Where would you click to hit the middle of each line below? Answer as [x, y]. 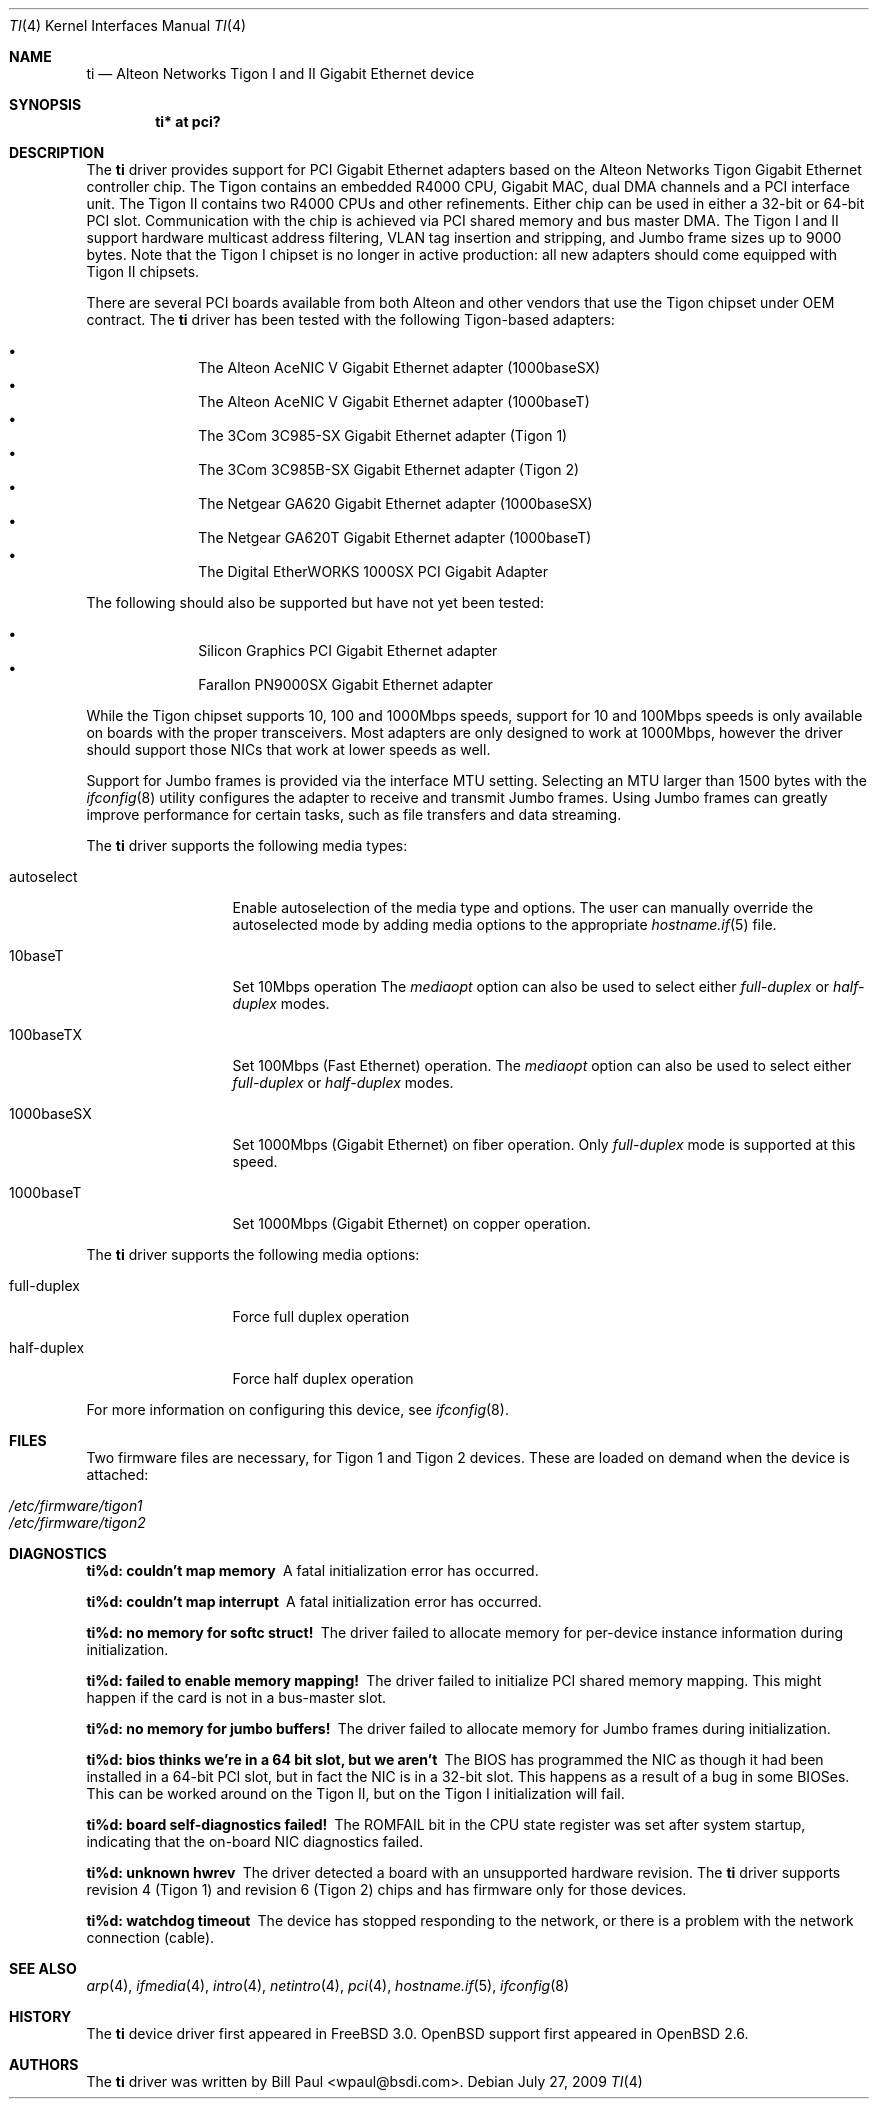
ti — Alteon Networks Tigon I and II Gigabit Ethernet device [280, 73]
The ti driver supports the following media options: [253, 1254]
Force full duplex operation [321, 1316]
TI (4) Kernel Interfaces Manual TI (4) [128, 25]
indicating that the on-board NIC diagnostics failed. [255, 1841]
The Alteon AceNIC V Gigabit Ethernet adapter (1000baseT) [394, 401]
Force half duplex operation [323, 1378]
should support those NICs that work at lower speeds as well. [288, 749]
